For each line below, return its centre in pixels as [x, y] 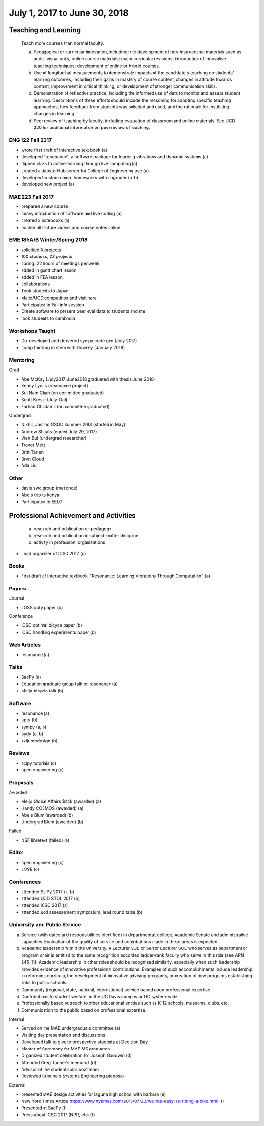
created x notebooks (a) [45, 220]
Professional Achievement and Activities [72, 516]
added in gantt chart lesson [49, 270]
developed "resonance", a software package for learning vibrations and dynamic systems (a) [115, 156]
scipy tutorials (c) [39, 763]
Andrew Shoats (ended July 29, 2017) [59, 431]
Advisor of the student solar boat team [60, 1069]
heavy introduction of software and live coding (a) [72, 213]
